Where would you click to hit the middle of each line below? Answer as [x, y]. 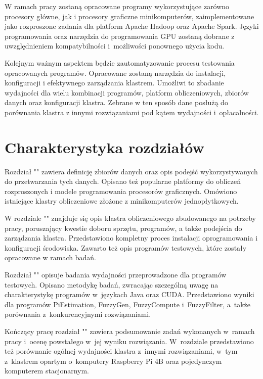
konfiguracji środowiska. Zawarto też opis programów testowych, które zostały [126, 247]
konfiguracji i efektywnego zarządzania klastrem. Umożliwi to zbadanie [114, 83]
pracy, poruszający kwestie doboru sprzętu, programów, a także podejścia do [123, 228]
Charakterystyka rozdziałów [104, 147]
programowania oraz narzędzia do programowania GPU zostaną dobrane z [120, 36]
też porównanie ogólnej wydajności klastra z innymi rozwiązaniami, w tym [121, 351]
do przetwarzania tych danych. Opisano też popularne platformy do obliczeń [123, 181]
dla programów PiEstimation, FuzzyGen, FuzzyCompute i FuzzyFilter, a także [128, 304]
